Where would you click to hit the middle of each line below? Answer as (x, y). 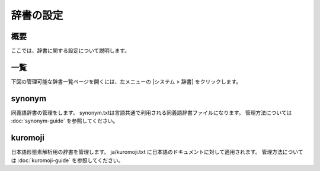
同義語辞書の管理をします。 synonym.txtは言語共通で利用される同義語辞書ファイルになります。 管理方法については (151, 112)
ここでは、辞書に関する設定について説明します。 (71, 51)
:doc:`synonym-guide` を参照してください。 (65, 121)
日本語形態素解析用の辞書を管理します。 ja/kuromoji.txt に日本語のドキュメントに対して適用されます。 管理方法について (157, 152)
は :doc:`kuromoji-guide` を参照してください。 (67, 160)
